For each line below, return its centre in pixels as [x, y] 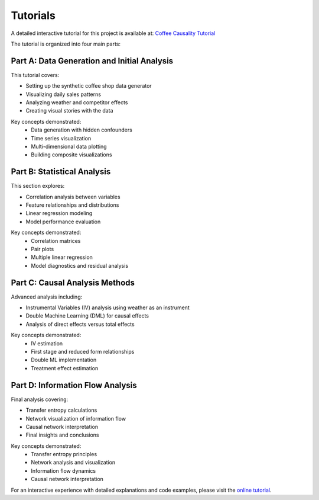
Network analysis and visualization [73, 463]
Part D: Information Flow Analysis [74, 385]
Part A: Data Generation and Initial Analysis [92, 61]
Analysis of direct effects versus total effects [80, 324]
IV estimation [47, 343]
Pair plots [43, 249]
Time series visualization [61, 138]
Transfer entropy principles [64, 454]
